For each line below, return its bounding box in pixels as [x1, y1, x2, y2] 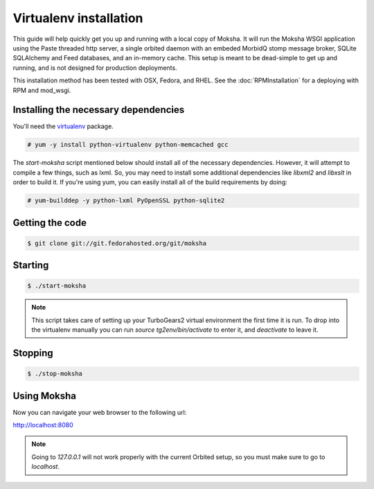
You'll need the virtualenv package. [12, 122, 114, 131]
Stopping [12, 347, 53, 359]
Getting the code [12, 217, 87, 229]
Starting [12, 260, 49, 272]
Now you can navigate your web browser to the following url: [12, 408, 187, 416]
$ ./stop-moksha [27, 370, 83, 377]
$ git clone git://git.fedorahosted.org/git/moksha [27, 239, 207, 247]
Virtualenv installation [12, 10, 143, 26]
